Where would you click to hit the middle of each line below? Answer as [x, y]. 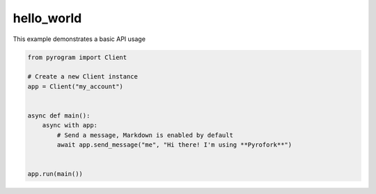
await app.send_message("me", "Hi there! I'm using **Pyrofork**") [174, 145]
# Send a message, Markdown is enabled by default [145, 135]
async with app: [70, 126]
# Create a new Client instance [83, 77]
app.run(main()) [55, 174]
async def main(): [59, 115]
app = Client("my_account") [75, 86]
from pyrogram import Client [77, 57]
